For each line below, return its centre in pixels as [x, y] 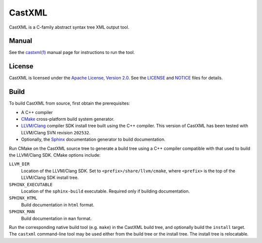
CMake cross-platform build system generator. [68, 119]
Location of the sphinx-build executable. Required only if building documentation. [106, 191]
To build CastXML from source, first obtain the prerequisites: [70, 103]
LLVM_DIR [19, 164]
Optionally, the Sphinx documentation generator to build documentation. [93, 139]
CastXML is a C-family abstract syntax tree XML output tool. [69, 27]
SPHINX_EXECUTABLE [31, 185]
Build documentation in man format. [56, 218]
